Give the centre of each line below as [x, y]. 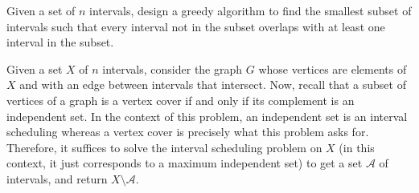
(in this [357, 147]
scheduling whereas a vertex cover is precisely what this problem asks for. [188, 132]
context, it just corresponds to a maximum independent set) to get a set [185, 163]
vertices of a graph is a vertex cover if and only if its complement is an [181, 100]
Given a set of [41, 10]
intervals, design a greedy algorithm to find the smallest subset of [251, 10]
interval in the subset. [60, 42]
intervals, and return [57, 178]
